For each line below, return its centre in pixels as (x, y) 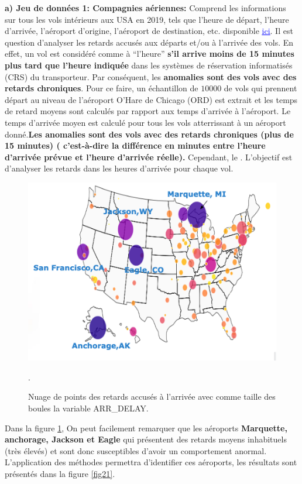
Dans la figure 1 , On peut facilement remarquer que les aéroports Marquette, (146, 428)
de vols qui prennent (260, 88)
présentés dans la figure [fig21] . (60, 473)
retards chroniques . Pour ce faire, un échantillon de (102, 88)
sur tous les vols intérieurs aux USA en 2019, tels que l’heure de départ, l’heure (147, 19)
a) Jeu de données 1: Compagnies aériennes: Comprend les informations (145, 8)
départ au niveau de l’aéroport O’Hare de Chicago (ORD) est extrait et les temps (151, 99)
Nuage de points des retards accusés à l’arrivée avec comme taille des (152, 397)
